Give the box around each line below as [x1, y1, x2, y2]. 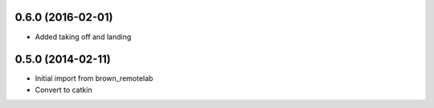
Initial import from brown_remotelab [35, 74, 154, 83]
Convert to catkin [35, 85, 92, 94]
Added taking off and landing [35, 32, 132, 42]
